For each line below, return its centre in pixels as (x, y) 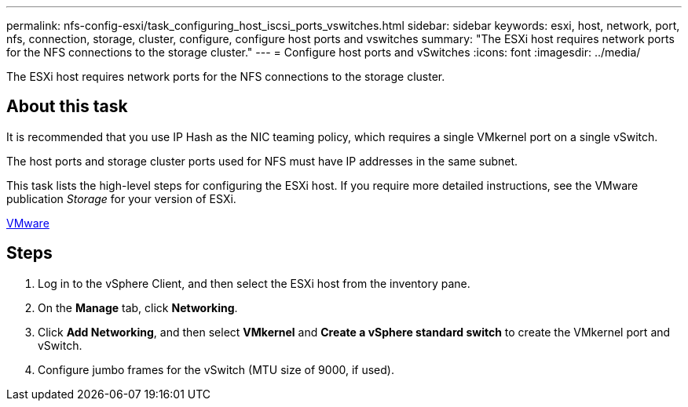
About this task (67, 107)
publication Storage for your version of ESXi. (121, 198)
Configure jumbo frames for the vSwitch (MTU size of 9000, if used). (216, 369)
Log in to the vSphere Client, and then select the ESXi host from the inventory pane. (254, 283)
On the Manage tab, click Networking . (138, 307)
